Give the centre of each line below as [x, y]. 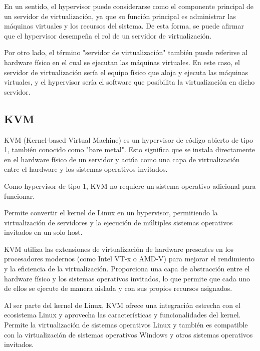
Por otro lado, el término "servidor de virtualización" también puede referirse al [126, 52]
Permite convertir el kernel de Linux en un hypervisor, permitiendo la [111, 213]
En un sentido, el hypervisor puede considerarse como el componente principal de [129, 6]
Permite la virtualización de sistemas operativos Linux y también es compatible [126, 325]
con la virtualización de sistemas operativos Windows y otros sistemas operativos [128, 334]
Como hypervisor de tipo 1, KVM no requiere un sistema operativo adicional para [130, 186]
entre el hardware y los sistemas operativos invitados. [86, 169]
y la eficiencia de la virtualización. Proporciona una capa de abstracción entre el [127, 269]
